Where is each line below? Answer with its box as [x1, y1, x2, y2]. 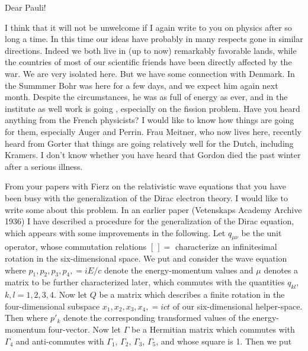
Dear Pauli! [5, 1, 46, 13]
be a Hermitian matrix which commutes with [131, 323, 295, 336]
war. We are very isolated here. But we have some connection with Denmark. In [5, 67, 295, 79]
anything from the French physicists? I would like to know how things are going [5, 114, 294, 126]
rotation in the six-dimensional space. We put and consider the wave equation [5, 252, 287, 265]
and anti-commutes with [15, 334, 104, 347]
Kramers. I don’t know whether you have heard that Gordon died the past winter [5, 149, 301, 161]
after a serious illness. [5, 160, 83, 172]
